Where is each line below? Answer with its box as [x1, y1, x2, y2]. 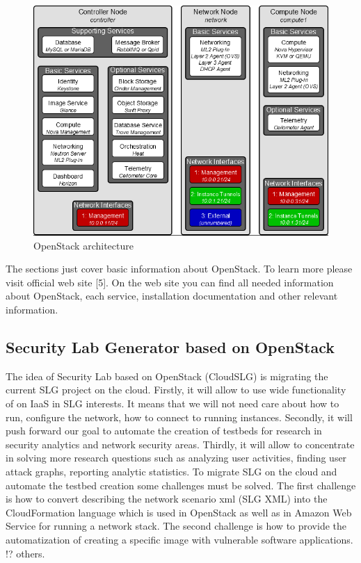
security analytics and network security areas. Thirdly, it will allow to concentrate [6, 436, 355, 451]
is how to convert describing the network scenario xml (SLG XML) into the [6, 491, 328, 506]
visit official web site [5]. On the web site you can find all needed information [6, 275, 334, 289]
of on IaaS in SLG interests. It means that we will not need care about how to [6, 396, 339, 411]
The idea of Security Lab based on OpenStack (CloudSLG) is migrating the [6, 368, 328, 383]
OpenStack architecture [33, 238, 134, 252]
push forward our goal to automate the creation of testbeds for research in [6, 423, 322, 438]
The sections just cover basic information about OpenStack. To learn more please [6, 261, 353, 276]
